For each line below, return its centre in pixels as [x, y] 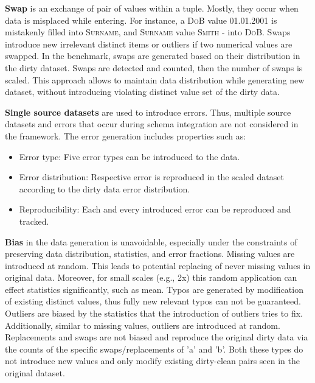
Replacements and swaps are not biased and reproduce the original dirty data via [157, 337]
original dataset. [35, 373]
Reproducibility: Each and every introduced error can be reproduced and [155, 209]
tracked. [34, 221]
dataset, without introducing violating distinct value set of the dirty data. [142, 92]
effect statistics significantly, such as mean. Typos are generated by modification [154, 289]
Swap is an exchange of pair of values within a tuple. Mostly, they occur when [152, 8]
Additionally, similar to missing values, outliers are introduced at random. [143, 325]
